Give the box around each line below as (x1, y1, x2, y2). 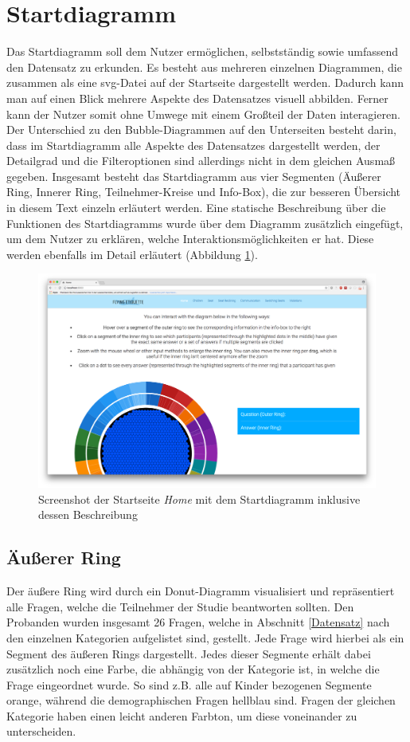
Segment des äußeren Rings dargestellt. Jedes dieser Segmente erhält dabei (6, 645, 371, 662)
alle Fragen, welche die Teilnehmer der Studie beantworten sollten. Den (6, 598, 354, 614)
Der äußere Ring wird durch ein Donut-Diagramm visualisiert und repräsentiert (6, 583, 395, 599)
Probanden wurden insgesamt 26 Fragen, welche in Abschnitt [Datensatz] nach (6, 614, 390, 630)
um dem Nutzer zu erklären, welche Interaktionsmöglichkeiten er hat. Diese (6, 230, 374, 247)
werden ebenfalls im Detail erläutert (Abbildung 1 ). (6, 245, 258, 262)
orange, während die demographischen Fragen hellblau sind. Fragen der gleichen (6, 692, 396, 709)
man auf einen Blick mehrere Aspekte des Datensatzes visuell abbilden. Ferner (6, 89, 389, 106)
